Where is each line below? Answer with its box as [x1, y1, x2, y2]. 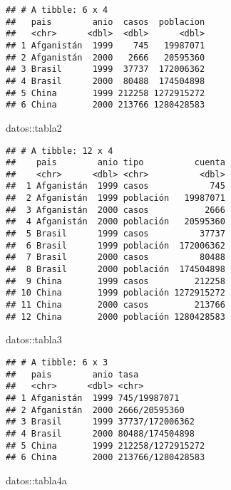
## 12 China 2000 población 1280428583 [6, 311, 225, 322]
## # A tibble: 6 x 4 [6, 5, 108, 15]
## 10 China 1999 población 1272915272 [6, 288, 225, 298]
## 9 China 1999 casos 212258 [6, 276, 225, 286]
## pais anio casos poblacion [6, 16, 205, 27]
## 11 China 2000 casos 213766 [6, 300, 225, 311]
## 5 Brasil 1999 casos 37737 [6, 229, 225, 239]
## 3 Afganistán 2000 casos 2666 [6, 204, 225, 215]
